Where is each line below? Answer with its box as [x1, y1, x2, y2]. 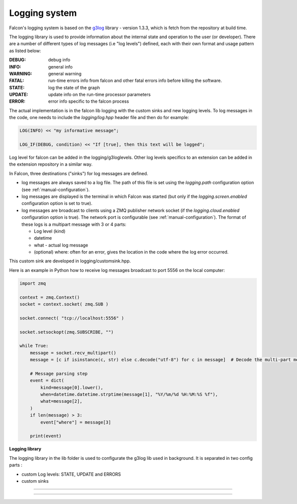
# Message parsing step [30, 371, 88, 377]
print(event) [30, 433, 62, 439]
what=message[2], [40, 398, 83, 404]
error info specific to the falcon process [48, 98, 129, 104]
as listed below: [9, 48, 42, 54]
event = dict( [30, 378, 64, 383]
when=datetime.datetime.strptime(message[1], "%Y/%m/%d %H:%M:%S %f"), [40, 392, 218, 397]
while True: [19, 343, 49, 349]
